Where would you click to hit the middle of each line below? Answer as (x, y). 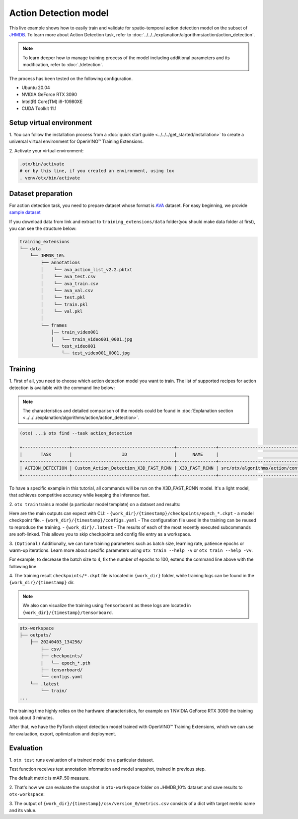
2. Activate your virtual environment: (46, 151)
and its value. (23, 810)
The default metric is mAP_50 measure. (49, 778)
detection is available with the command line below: (62, 388)
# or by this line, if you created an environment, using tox (97, 171)
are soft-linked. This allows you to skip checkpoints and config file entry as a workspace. (100, 534)
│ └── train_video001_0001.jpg (92, 339)
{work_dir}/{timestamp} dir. (42, 583)
